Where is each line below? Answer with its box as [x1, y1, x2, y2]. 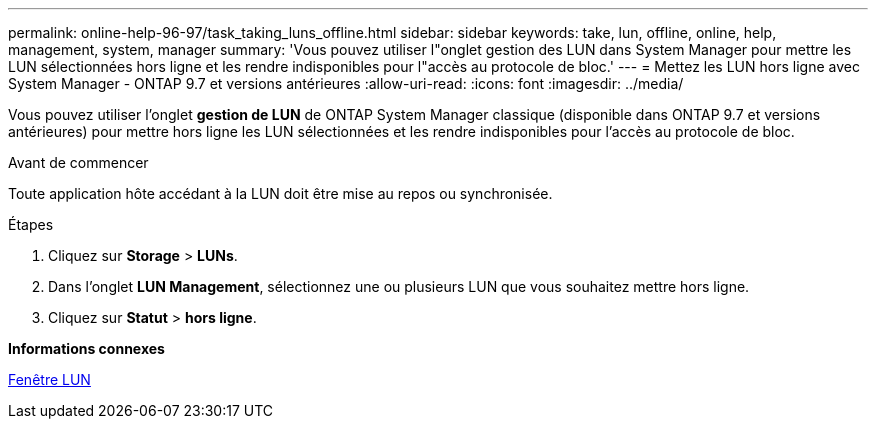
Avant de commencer [8, 154, 149, 171]
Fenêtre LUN [8, 371, 91, 388]
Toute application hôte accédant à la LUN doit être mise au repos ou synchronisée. [8, 185, 553, 202]
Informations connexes [8, 340, 165, 357]
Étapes [8, 216, 54, 233]
